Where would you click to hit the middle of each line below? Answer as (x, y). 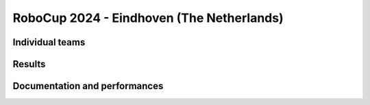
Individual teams (49, 42)
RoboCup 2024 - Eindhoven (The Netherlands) (148, 18)
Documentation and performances (88, 86)
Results (29, 64)
